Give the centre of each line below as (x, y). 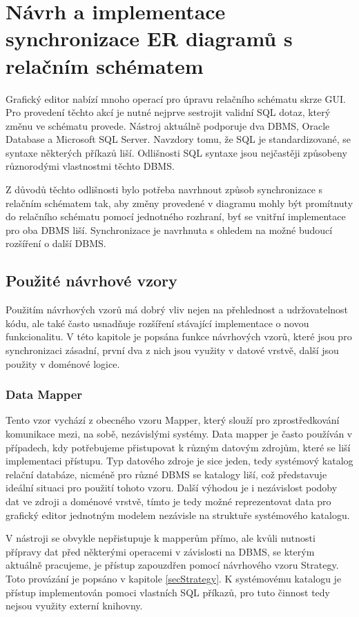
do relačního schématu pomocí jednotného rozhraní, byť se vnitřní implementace (176, 216)
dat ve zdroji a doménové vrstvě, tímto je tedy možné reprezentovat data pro (168, 501)
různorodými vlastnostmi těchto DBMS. (90, 166)
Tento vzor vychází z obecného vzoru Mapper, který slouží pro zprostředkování (173, 420)
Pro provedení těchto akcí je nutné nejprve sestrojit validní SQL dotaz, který (168, 112)
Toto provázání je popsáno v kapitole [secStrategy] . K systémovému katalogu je (174, 578)
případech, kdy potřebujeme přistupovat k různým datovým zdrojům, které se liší (178, 447)
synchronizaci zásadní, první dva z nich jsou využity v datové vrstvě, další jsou (172, 350)
